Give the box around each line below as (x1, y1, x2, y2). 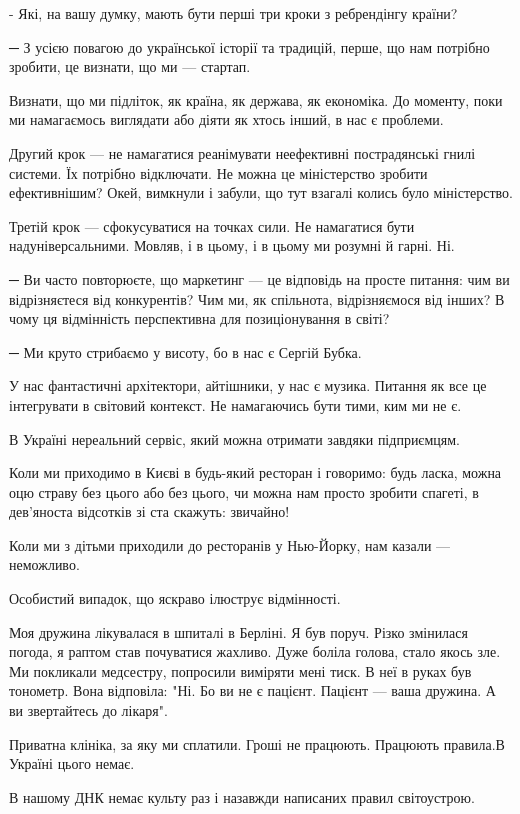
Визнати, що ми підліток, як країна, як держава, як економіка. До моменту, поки (9, 89, 503, 110)
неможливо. (9, 554, 80, 575)
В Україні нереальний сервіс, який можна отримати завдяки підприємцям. (9, 428, 460, 449)
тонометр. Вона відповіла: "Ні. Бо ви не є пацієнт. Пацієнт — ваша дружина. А (9, 680, 496, 701)
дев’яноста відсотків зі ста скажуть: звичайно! (9, 501, 290, 522)
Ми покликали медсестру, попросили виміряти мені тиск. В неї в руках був (9, 660, 472, 681)
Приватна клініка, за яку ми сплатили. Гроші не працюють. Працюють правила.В (9, 733, 505, 754)
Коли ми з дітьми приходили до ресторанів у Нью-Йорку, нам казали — (9, 534, 451, 555)
